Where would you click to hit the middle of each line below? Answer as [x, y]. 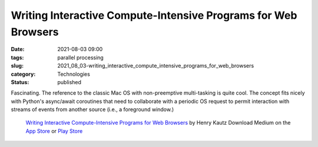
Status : [20, 82]
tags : [17, 57]
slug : [17, 66]
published [69, 82]
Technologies [74, 74]
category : [23, 74]
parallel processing [81, 57]
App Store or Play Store [54, 131]
